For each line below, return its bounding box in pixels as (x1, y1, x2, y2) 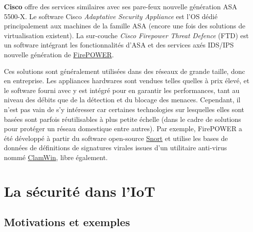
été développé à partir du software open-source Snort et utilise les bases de (4, 133, 228, 143)
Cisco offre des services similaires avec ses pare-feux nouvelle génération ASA (4, 1, 237, 11)
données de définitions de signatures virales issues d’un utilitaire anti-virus (4, 142, 227, 153)
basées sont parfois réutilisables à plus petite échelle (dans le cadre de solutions (4, 114, 241, 124)
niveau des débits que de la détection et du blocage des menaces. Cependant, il (4, 94, 241, 105)
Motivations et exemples (4, 214, 130, 230)
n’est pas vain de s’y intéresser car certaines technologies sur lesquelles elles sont (4, 104, 245, 114)
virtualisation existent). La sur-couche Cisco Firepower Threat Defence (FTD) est (4, 30, 249, 40)
